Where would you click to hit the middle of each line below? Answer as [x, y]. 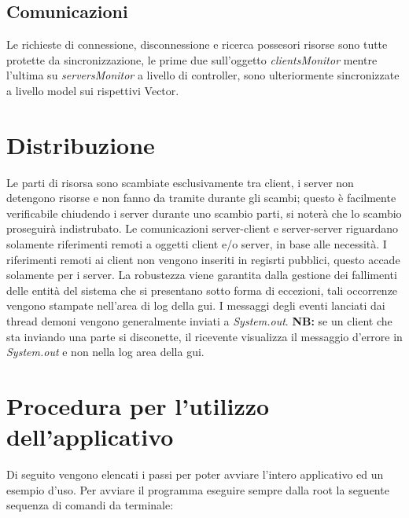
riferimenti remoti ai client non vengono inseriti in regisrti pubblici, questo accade [203, 259]
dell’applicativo [90, 437]
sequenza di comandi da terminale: [90, 505]
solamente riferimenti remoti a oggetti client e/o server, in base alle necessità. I [197, 244]
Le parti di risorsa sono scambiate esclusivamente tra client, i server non [180, 182]
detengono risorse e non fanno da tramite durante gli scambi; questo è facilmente [201, 198]
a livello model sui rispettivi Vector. [93, 90]
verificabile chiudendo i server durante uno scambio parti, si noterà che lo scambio [204, 213]
